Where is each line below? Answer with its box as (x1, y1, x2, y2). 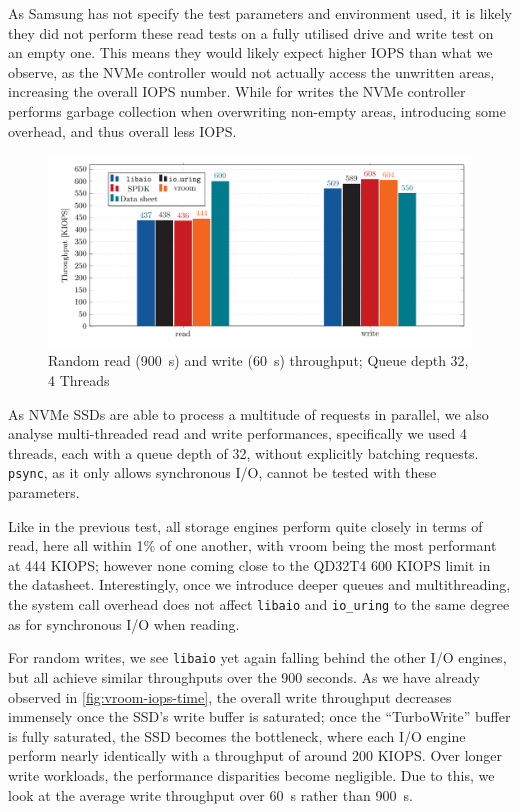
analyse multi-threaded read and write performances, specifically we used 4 (8, 423, 467, 444)
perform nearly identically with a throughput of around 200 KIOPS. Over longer (8, 745, 503, 766)
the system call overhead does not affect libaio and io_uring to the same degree (8, 594, 510, 615)
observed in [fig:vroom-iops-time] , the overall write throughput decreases (8, 686, 452, 707)
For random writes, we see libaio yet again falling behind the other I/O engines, (8, 647, 507, 668)
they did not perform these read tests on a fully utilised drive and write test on (8, 22, 494, 43)
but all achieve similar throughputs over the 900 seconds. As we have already (8, 666, 480, 687)
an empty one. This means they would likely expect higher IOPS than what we (8, 42, 493, 63)
